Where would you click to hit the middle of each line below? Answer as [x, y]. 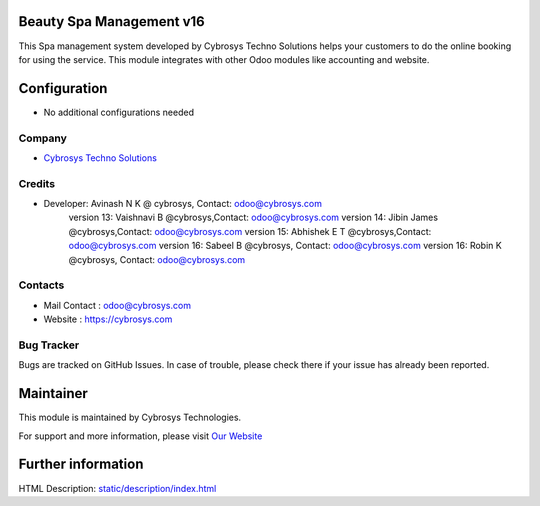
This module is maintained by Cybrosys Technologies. [130, 417]
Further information [81, 464]
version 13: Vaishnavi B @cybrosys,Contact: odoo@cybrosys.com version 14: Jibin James [253, 217]
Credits [36, 183]
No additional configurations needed [119, 112]
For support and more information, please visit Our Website [140, 436]
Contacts [41, 285]
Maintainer [53, 393]
